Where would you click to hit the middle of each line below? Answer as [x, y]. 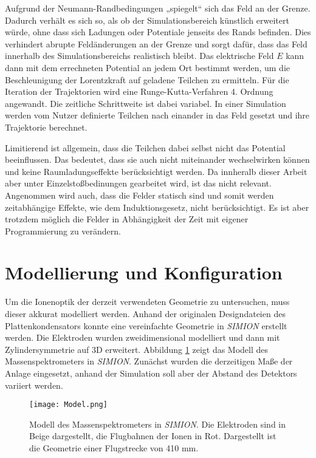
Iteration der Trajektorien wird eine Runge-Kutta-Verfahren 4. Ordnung [139, 91]
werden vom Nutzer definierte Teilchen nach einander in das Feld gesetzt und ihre [157, 115]
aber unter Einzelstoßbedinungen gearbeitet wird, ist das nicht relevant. [138, 183]
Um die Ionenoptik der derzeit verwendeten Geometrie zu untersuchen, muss [147, 302]
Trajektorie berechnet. [46, 127]
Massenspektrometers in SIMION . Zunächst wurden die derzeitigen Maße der [149, 361]
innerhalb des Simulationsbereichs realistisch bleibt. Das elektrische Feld [139, 56]
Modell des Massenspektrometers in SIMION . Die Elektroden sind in [158, 424]
